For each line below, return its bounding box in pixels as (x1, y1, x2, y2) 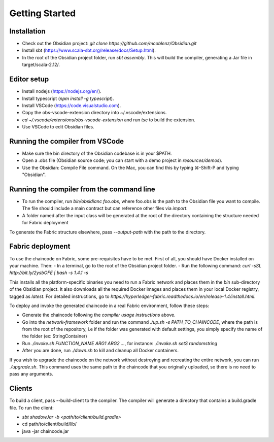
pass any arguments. (9, 371, 53, 377)
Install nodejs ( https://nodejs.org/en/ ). (22, 88, 101, 94)
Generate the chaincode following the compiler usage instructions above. (22, 312, 176, 318)
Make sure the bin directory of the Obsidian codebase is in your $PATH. (22, 150, 172, 156)
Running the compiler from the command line (9, 185, 156, 193)
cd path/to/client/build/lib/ (22, 421, 77, 427)
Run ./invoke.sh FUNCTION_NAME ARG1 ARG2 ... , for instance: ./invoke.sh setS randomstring (22, 340, 218, 346)
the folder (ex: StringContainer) (22, 333, 87, 339)
